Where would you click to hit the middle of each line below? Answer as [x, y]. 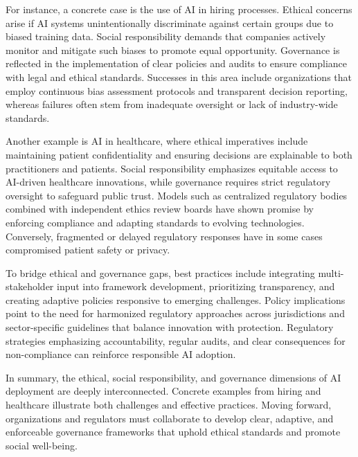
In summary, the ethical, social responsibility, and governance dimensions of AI [173, 377]
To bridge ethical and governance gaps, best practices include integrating [160, 272]
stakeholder [30, 286]
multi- [331, 272]
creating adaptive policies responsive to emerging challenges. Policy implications [176, 299]
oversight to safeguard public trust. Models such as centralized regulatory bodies [177, 195]
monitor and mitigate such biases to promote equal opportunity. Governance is [173, 50]
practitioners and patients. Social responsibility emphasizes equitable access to [172, 168]
